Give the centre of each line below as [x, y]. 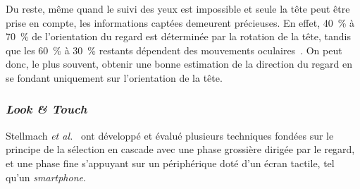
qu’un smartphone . [46, 177]
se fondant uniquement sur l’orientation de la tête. [114, 77]
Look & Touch [46, 109]
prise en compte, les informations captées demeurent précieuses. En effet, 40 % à [180, 22]
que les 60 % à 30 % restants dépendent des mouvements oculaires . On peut [174, 50]
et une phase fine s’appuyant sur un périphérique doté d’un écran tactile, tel [170, 163]
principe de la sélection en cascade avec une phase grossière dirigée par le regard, [180, 149]
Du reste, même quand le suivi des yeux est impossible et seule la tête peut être [178, 8]
